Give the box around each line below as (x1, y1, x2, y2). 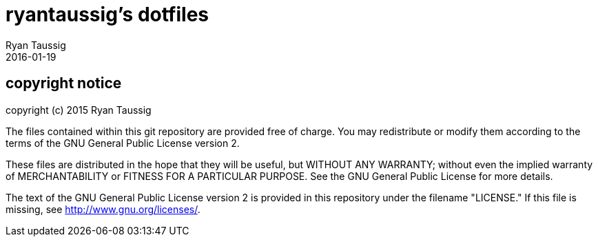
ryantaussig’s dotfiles (6, 3, 209, 26)
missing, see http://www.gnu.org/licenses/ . (6, 203, 200, 215)
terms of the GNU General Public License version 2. (6, 137, 240, 149)
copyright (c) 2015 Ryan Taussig (6, 103, 152, 116)
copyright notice (6, 74, 122, 92)
